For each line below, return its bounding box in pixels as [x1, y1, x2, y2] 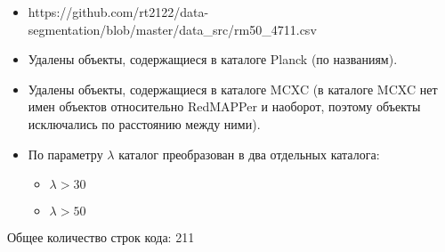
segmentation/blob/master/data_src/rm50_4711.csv [28, 20, 317, 38]
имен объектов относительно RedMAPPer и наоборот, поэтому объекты [28, 97, 421, 116]
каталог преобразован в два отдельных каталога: [118, 144, 380, 163]
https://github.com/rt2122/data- [28, 3, 209, 20]
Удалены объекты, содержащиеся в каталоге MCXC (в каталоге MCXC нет [28, 79, 438, 98]
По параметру [28, 144, 103, 163]
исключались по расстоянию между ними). [28, 114, 261, 133]
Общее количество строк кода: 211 [7, 228, 195, 247]
